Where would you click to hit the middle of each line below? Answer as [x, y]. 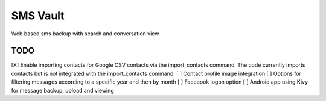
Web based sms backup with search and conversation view [85, 34]
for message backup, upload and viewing [62, 90]
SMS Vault [38, 16]
